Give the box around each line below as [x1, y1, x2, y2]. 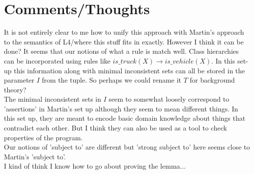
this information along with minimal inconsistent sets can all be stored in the [14, 65, 245, 75]
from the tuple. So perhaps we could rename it [42, 75, 182, 85]
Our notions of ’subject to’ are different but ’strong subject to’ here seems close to [4, 142, 250, 152]
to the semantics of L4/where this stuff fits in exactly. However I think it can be [4, 36, 244, 46]
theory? [4, 84, 26, 94]
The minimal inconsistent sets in [4, 94, 102, 104]
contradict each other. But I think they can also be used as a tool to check [4, 123, 227, 133]
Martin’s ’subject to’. [4, 151, 66, 161]
